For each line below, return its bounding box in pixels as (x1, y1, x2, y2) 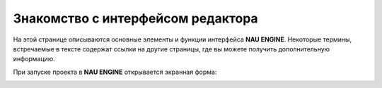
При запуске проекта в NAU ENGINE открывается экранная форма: (13, 68, 217, 76)
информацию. (13, 55, 56, 63)
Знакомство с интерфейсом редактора (13, 11, 258, 26)
